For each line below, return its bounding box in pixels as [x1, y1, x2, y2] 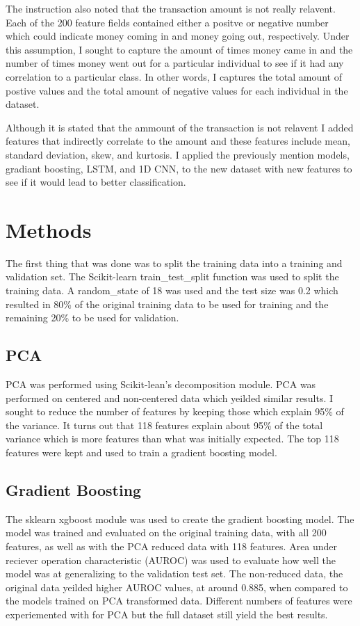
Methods [6, 215, 92, 243]
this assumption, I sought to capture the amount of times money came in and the [6, 42, 353, 56]
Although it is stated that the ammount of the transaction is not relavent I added [6, 120, 354, 134]
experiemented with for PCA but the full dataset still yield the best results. [6, 607, 328, 621]
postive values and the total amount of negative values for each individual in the [6, 83, 348, 97]
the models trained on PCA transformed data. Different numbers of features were [6, 593, 352, 608]
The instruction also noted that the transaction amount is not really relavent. [6, 1, 336, 15]
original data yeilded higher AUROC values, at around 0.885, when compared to [6, 579, 348, 594]
